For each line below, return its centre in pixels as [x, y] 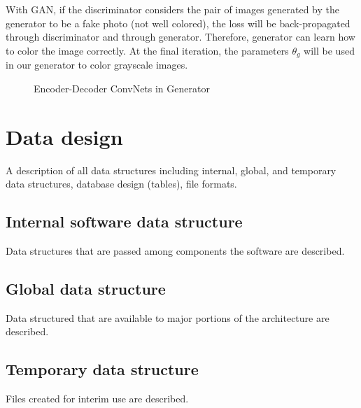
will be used [329, 50]
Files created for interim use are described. [97, 399]
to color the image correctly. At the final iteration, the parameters [147, 50]
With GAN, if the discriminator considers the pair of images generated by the [172, 9]
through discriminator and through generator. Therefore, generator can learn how [180, 37]
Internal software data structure [124, 221]
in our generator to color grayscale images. [97, 65]
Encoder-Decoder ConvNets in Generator [122, 88]
